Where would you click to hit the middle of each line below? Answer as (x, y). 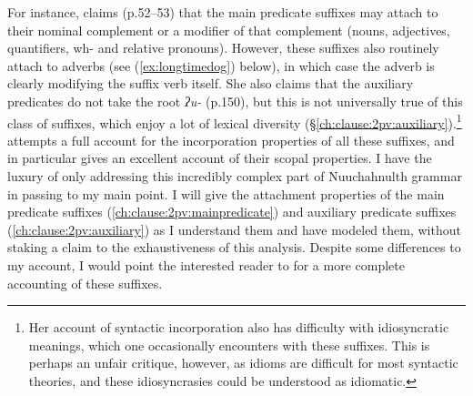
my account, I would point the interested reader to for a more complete (206, 264)
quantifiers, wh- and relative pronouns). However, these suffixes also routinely (223, 48)
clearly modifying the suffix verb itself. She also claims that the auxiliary (211, 83)
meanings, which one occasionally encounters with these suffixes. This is (229, 345)
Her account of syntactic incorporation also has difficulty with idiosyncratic (239, 327)
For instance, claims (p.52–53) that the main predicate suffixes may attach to (223, 12)
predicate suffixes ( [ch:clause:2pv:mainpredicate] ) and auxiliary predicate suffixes (232, 212)
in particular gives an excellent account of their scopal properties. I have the (220, 158)
